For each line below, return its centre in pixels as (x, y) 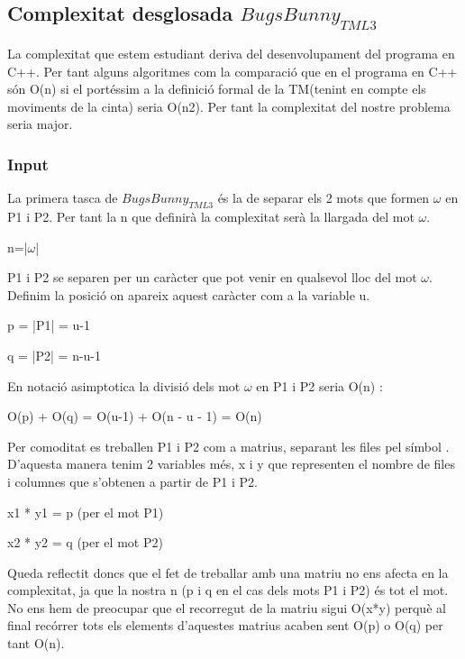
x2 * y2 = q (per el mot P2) (85, 542)
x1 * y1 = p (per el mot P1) (86, 512)
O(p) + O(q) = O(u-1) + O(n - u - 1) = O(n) (135, 416)
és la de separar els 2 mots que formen (324, 198)
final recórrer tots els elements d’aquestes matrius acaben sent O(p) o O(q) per (225, 625)
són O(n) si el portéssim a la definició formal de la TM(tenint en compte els (217, 89)
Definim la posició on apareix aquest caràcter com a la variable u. (189, 294)
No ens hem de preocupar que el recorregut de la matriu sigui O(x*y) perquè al (227, 607)
